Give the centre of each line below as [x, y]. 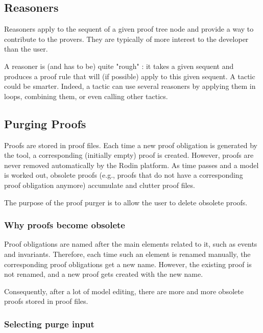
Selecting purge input [49, 324]
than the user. [26, 49]
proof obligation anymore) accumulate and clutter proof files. [100, 185]
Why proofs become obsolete [65, 225]
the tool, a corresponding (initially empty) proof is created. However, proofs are [129, 155]
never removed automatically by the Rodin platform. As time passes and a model [131, 165]
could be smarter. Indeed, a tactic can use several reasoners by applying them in [130, 86]
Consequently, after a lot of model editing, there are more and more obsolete [124, 291]
